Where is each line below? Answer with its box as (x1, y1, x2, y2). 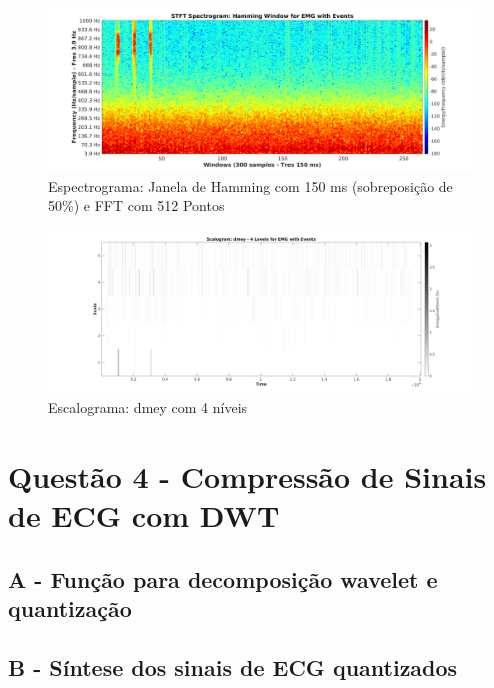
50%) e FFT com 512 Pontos (48, 195, 225, 216)
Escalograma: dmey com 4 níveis (48, 397, 248, 418)
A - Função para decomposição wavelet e (8, 563, 438, 594)
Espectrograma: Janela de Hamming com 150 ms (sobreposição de (48, 175, 453, 196)
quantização (8, 593, 132, 624)
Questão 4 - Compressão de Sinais (8, 456, 487, 497)
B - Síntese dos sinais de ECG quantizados (8, 652, 458, 683)
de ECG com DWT (8, 495, 280, 536)
